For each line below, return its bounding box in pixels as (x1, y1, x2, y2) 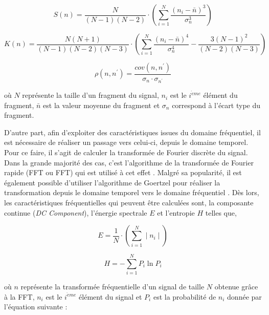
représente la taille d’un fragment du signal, (22, 90, 159, 100)
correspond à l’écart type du (172, 99, 261, 110)
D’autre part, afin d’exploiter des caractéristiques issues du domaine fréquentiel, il (4, 127, 261, 137)
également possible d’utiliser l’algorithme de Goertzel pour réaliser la (4, 177, 220, 187)
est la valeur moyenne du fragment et (43, 99, 160, 110)
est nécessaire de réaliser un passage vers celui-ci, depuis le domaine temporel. (4, 137, 249, 148)
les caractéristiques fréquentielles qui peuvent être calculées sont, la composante (4, 197, 254, 207)
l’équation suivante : (4, 301, 68, 312)
